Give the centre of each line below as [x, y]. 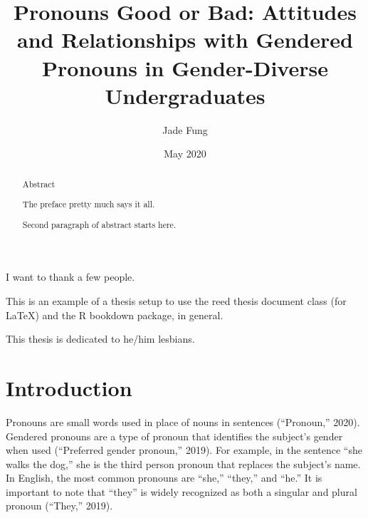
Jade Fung [185, 129]
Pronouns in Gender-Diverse [185, 67]
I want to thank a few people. [70, 277]
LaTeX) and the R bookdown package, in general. [115, 315]
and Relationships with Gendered [185, 40]
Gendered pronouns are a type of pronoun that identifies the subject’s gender [174, 436]
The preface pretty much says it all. [89, 204]
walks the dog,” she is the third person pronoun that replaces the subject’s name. [183, 463]
